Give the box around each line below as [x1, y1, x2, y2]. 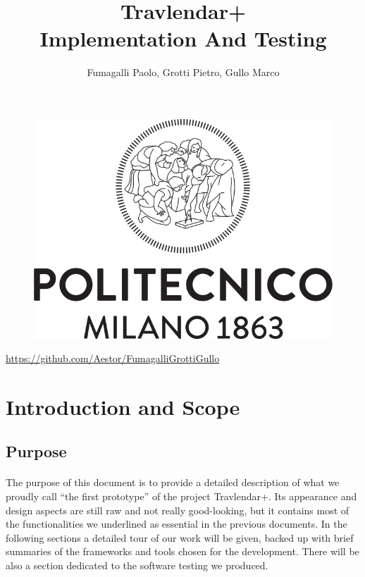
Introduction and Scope [6, 392, 240, 421]
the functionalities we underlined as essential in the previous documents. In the [6, 516, 347, 531]
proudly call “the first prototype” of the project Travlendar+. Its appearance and [6, 489, 357, 504]
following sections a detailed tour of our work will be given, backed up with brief [6, 530, 354, 545]
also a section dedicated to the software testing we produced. [6, 558, 268, 573]
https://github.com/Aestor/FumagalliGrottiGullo [6, 351, 220, 366]
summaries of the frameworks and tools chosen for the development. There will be [6, 544, 359, 559]
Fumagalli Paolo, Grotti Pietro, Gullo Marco [87, 65, 280, 80]
